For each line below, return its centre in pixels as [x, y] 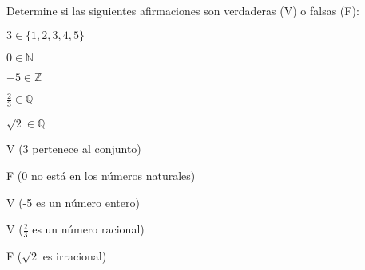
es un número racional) [88, 229]
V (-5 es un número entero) [73, 202]
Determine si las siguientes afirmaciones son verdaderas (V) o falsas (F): [183, 10]
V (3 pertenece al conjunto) [74, 149]
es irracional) [75, 256]
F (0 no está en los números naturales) [101, 176]
